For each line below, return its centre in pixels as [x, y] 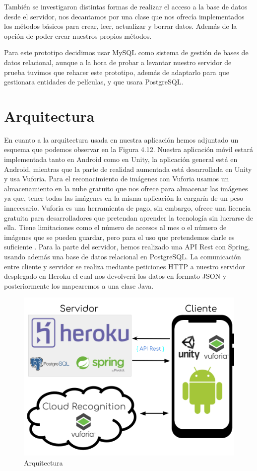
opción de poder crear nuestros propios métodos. [78, 36]
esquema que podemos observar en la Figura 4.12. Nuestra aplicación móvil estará [129, 149]
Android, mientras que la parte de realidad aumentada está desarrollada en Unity [128, 169]
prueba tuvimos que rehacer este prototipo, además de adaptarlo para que [117, 72]
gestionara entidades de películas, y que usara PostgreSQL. [94, 82]
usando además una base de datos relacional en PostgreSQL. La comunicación [123, 256]
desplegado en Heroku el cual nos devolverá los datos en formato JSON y [115, 276]
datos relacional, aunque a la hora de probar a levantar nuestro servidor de [118, 62]
